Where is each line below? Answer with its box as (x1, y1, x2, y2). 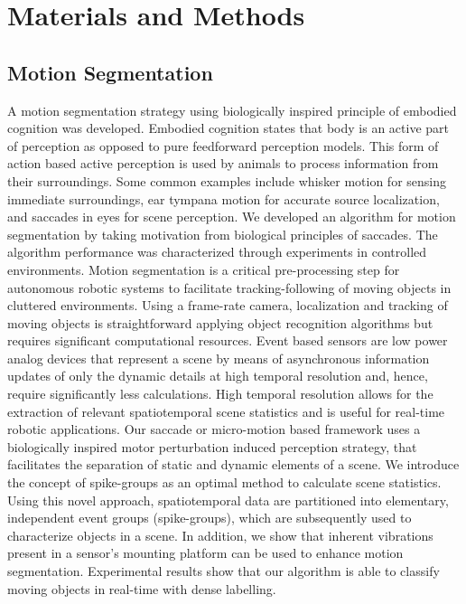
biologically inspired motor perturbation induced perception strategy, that (7, 437, 417, 456)
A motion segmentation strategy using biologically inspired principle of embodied (7, 100, 457, 119)
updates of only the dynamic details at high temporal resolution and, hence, (7, 366, 428, 385)
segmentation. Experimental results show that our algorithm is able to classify (7, 562, 440, 580)
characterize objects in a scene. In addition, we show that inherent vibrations (7, 525, 433, 544)
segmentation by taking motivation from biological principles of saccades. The (7, 224, 438, 243)
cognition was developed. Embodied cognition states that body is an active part (7, 118, 450, 137)
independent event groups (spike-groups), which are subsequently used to (7, 508, 412, 527)
